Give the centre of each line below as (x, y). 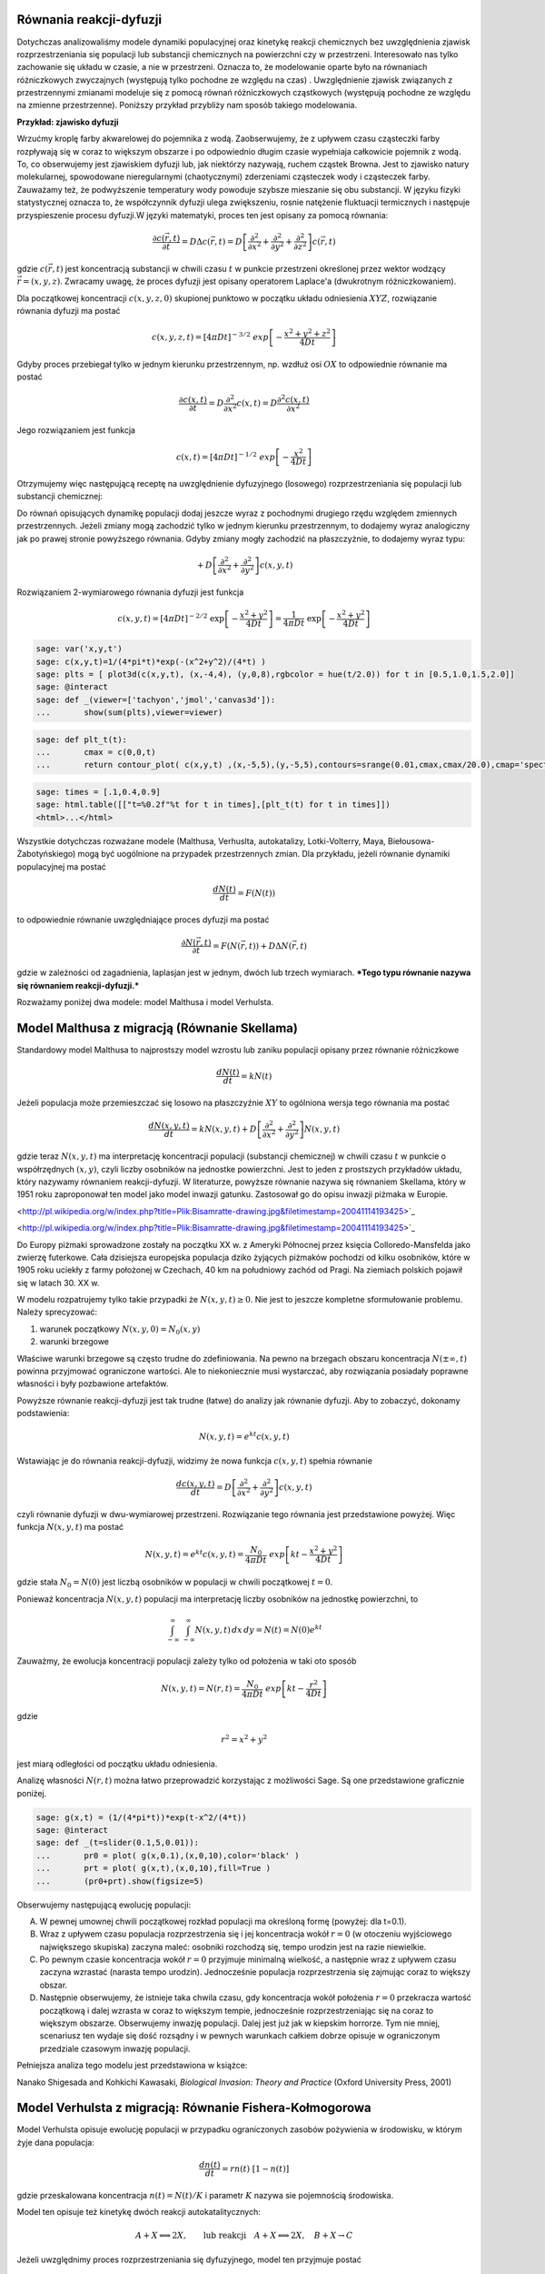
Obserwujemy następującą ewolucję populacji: (104, 1905)
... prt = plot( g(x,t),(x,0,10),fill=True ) (154, 1868)
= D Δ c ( (196, 241)
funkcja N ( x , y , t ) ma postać (70, 1527)
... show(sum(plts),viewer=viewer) (129, 713)
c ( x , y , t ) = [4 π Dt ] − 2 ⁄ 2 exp (171, 618)
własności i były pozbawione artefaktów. (93, 1384)
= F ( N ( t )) (257, 893)
